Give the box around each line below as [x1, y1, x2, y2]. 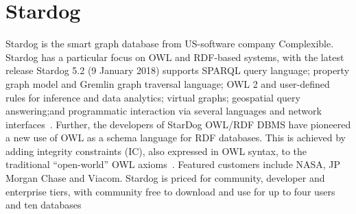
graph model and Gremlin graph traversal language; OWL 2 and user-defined [5, 76, 330, 91]
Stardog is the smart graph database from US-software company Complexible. [5, 36, 334, 51]
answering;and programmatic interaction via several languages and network [5, 104, 322, 118]
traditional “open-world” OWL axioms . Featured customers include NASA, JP [5, 157, 341, 171]
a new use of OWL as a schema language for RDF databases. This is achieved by [5, 130, 346, 145]
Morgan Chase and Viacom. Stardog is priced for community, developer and [5, 171, 325, 185]
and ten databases [5, 198, 82, 212]
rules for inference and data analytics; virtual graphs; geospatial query [5, 90, 300, 104]
